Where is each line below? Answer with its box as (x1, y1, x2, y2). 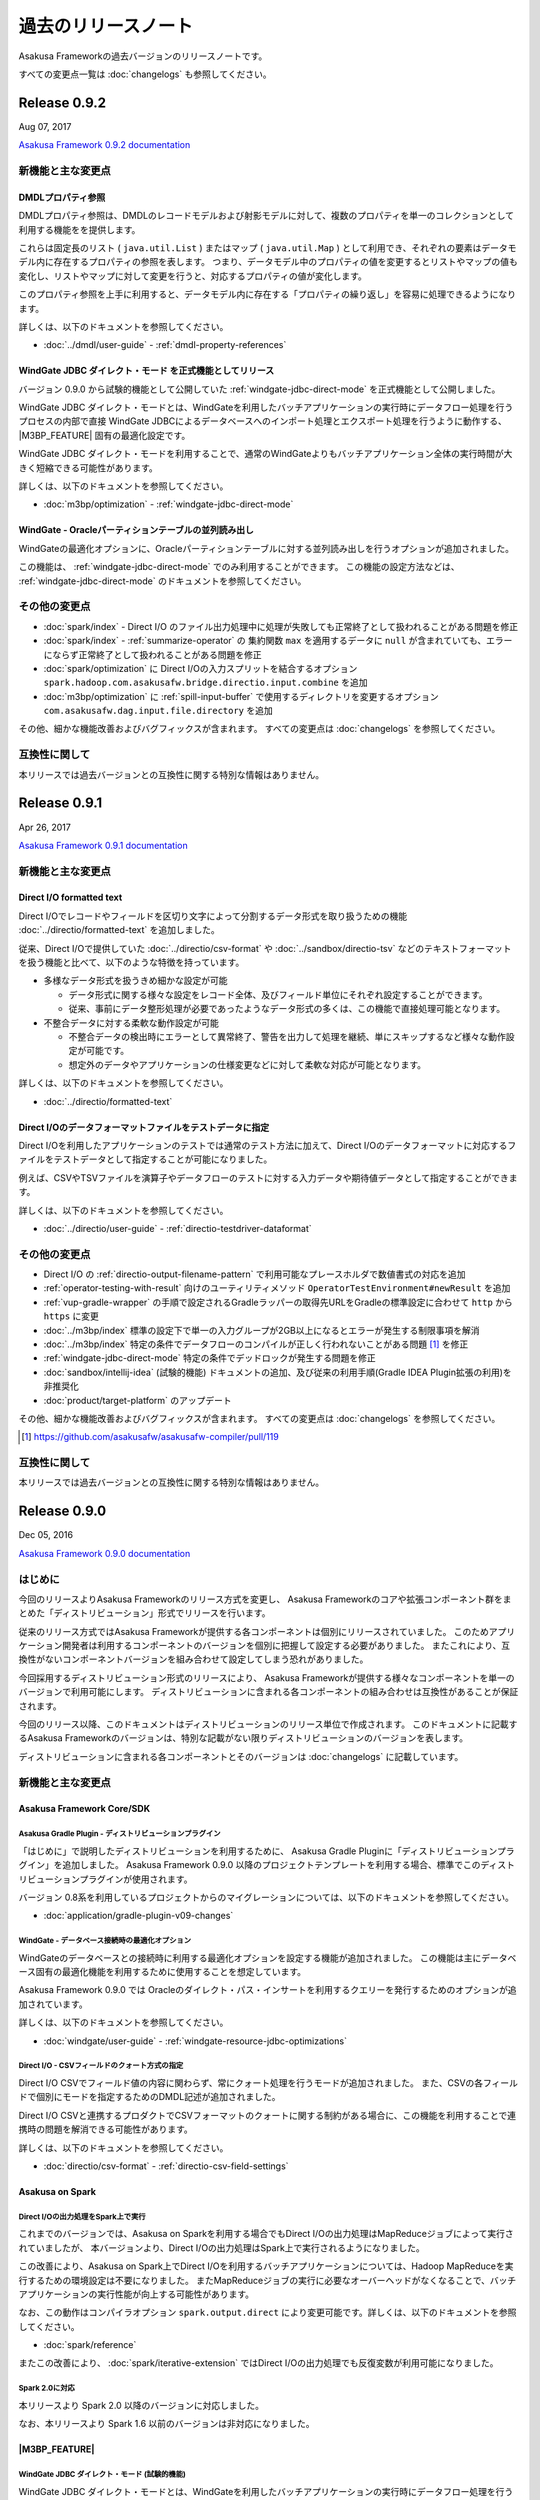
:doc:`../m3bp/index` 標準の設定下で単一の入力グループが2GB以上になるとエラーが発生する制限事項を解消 (43, 1324, 480, 1336)
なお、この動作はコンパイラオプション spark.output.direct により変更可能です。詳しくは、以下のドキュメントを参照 (18, 2306, 517, 2319)
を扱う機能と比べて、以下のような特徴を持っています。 (18, 956, 245, 969)
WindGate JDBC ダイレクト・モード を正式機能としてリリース (18, 365, 275, 377)
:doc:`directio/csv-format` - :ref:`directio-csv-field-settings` (43, 2160, 289, 2172)
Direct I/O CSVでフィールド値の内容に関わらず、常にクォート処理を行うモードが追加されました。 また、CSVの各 (18, 2077, 484, 2089)
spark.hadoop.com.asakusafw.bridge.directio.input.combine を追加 (43, 676, 368, 689)
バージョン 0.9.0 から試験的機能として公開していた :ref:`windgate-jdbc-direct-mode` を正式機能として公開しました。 (18, 383, 501, 395)
